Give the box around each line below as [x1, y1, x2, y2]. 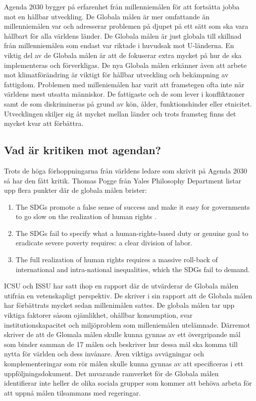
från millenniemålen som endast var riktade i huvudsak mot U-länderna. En [4, 40, 234, 51]
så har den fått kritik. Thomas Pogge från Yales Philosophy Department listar [4, 175, 242, 185]
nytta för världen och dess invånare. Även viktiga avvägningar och [4, 348, 204, 359]
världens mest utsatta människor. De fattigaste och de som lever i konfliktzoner [4, 89, 245, 99]
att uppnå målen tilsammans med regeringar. [4, 387, 141, 398]
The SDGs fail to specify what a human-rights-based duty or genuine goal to [15, 228, 249, 238]
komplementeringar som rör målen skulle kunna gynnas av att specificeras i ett [4, 358, 244, 369]
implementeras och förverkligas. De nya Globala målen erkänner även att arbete [4, 59, 247, 70]
